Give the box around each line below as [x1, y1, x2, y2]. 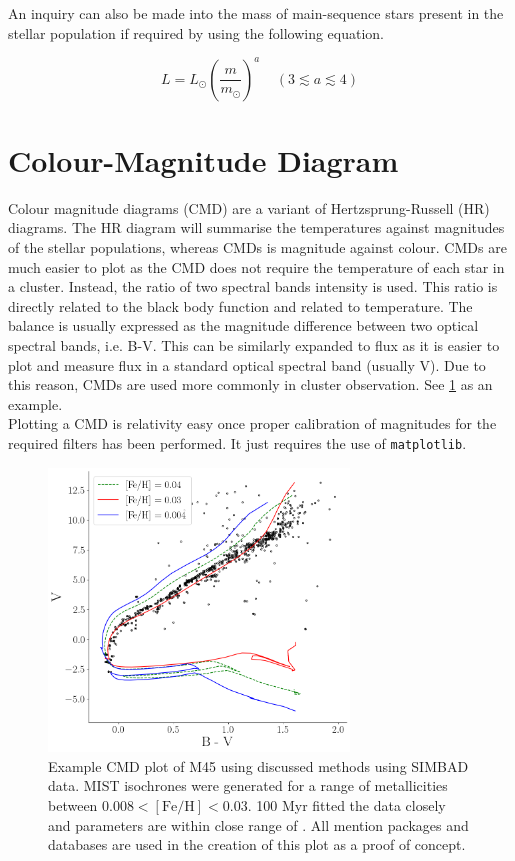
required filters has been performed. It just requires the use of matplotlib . [8, 432, 467, 453]
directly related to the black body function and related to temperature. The [8, 295, 473, 316]
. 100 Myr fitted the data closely [247, 795, 446, 816]
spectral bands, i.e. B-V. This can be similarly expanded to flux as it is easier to [8, 334, 500, 355]
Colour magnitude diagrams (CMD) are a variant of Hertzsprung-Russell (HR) [8, 197, 490, 218]
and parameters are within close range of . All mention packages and [48, 814, 469, 835]
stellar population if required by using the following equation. [8, 22, 385, 43]
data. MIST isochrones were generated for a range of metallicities [48, 775, 448, 796]
